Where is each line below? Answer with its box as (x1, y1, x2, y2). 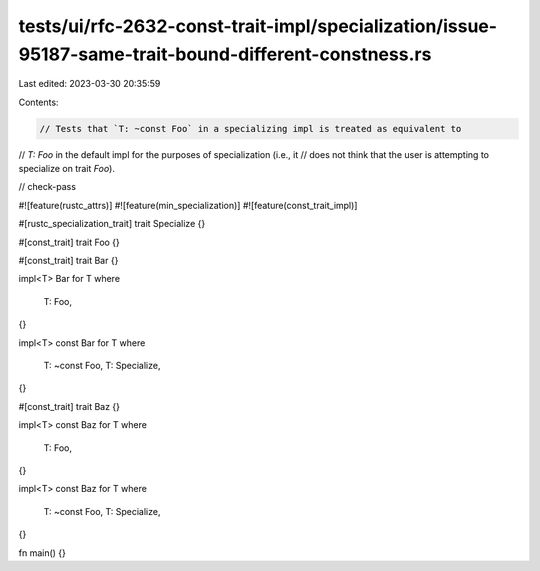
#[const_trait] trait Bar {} (18, 255, 119, 267)
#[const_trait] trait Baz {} (18, 400, 120, 412)
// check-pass (18, 181, 77, 193)
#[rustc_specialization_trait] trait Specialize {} (18, 218, 206, 230)
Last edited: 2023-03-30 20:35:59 (18, 78, 161, 90)
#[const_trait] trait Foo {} (18, 236, 120, 248)
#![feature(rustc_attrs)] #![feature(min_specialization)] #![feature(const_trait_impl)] (18, 199, 358, 211)
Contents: (18, 96, 59, 108)
